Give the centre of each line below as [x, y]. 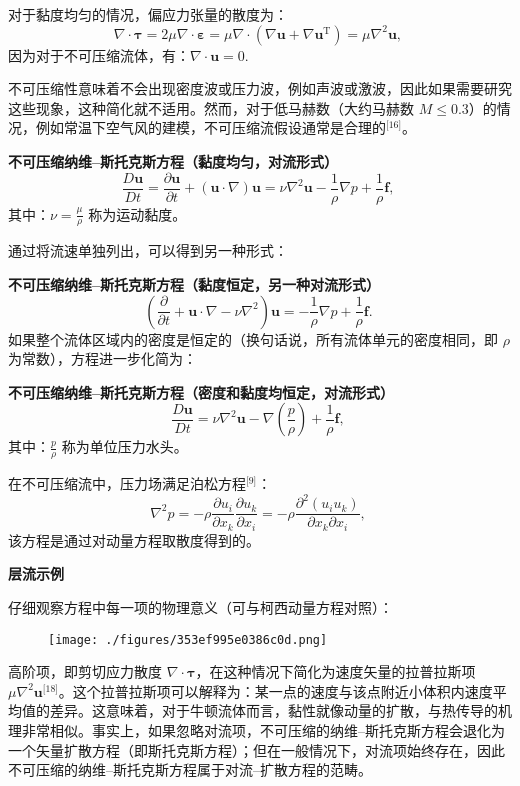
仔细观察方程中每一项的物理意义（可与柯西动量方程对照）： [200, 607]
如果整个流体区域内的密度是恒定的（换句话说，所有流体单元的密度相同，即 [253, 338]
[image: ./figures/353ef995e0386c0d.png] [188, 639]
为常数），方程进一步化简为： [102, 358]
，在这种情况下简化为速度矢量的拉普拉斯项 [335, 671]
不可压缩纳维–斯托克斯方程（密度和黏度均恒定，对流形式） [201, 391]
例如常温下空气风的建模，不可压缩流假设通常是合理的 [210, 127]
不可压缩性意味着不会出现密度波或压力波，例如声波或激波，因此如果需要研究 [260, 88]
